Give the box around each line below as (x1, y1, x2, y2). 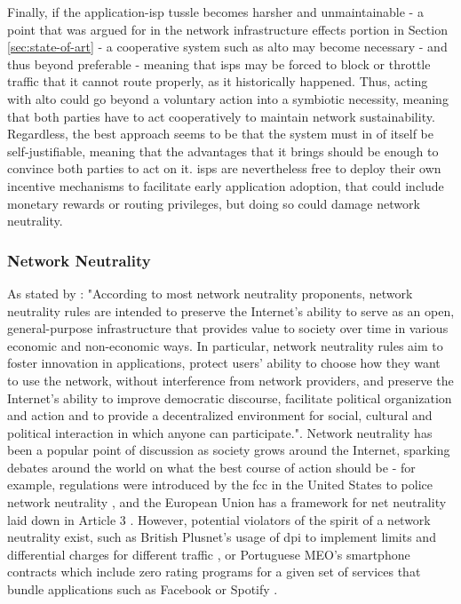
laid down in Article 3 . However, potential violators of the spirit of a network (7, 510, 431, 528)
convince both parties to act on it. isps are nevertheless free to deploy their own (7, 159, 441, 178)
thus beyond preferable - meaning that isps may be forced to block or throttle (7, 54, 431, 73)
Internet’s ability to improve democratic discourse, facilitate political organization (7, 388, 452, 407)
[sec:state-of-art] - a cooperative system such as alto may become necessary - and (7, 37, 448, 56)
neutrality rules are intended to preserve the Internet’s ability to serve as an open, (7, 301, 455, 320)
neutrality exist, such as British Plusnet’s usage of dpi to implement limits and (7, 528, 436, 546)
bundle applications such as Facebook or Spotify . (7, 580, 278, 599)
